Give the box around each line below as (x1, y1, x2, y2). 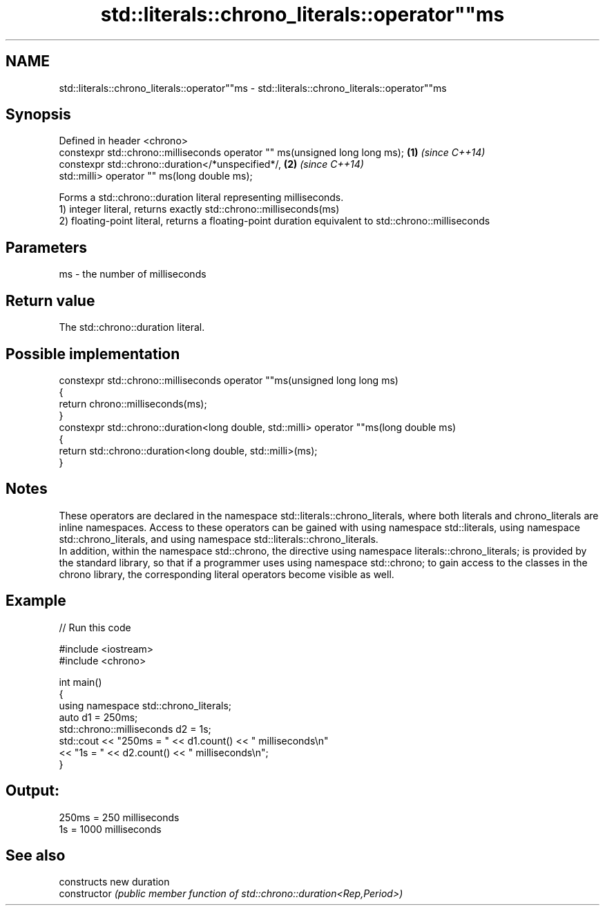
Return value (6, 291, 95, 309)
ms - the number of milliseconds (59, 268, 207, 280)
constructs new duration (59, 876, 170, 888)
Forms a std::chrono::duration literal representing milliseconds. (59, 191, 344, 204)
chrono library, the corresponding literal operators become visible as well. (59, 568, 394, 580)
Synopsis (6, 106, 71, 124)
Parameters (6, 238, 87, 256)
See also (6, 846, 66, 864)
